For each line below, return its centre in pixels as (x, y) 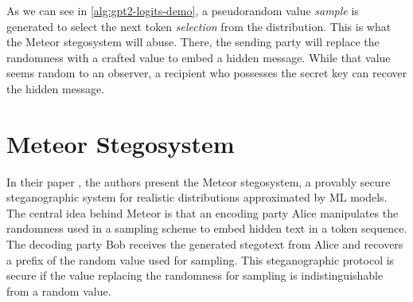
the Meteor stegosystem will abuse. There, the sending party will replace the (193, 42)
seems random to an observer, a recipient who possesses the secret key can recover (207, 73)
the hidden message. (56, 88)
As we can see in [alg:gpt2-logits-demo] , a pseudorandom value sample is (183, 10)
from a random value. (59, 290)
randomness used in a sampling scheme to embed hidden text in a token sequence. (207, 228)
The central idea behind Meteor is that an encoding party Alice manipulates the (203, 212)
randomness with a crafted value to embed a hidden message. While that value (199, 57)
